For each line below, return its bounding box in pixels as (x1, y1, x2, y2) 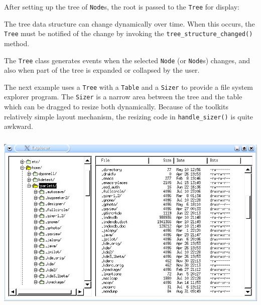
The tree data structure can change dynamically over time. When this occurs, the (4, 18, 255, 29)
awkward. (4, 121, 33, 131)
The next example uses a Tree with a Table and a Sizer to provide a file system (4, 81, 253, 92)
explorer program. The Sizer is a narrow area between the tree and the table (4, 91, 242, 102)
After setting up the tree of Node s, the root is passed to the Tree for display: (4, 2, 239, 12)
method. (4, 38, 30, 48)
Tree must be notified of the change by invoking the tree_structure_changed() (4, 28, 253, 39)
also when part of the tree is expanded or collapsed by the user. (4, 65, 200, 75)
